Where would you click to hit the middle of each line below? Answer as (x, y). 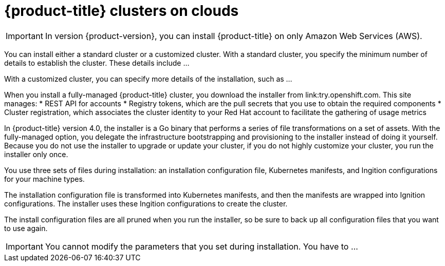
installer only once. (36, 154)
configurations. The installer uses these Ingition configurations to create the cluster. (146, 203)
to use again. (26, 228)
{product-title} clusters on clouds (122, 11)
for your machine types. (44, 179)
